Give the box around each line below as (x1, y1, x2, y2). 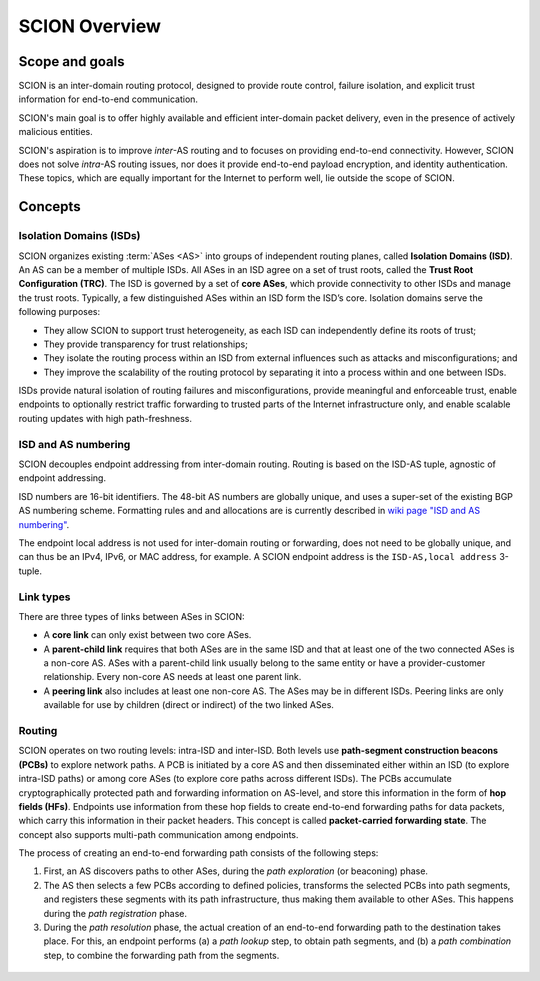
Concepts (18, 198, 81, 215)
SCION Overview (18, 15, 162, 37)
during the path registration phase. (43, 907, 187, 919)
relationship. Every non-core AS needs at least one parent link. (43, 671, 302, 683)
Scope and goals (18, 53, 125, 70)
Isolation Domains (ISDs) (18, 229, 141, 243)
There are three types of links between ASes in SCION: (18, 610, 245, 622)
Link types (18, 590, 71, 604)
